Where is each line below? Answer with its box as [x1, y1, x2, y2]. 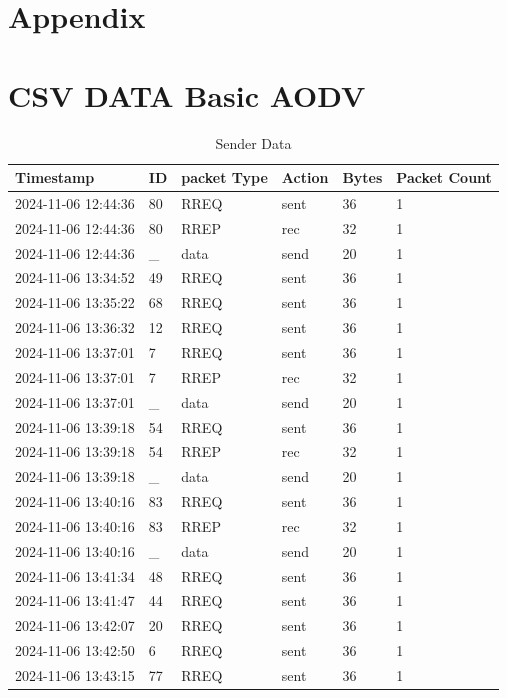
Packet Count [396, 167, 492, 188]
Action [281, 167, 329, 188]
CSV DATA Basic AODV [8, 74, 366, 115]
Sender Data [215, 132, 292, 153]
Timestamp [15, 167, 95, 188]
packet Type [181, 167, 268, 188]
